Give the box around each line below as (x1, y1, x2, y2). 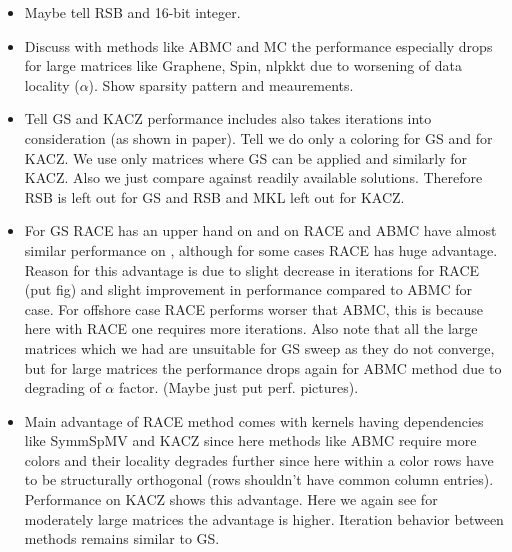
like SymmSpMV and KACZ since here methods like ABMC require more (24, 430, 477, 451)
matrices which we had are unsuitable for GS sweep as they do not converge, (24, 337, 495, 358)
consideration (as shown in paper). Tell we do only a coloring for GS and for (24, 127, 493, 148)
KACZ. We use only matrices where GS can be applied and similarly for (24, 147, 468, 168)
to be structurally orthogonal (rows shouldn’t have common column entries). (24, 469, 494, 490)
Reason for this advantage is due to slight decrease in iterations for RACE (24, 259, 480, 280)
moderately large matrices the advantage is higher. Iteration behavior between (24, 508, 504, 529)
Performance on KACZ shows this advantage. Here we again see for (24, 489, 438, 510)
